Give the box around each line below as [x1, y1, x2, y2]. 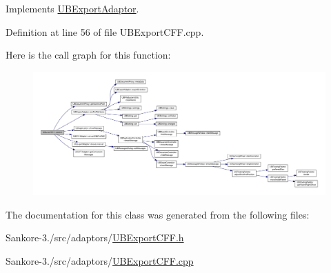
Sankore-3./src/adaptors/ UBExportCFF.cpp [6, 253, 194, 267]
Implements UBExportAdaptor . [6, 1, 139, 15]
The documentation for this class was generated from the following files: [6, 207, 310, 221]
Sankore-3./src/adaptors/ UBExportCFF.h [6, 230, 184, 245]
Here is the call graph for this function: [6, 48, 171, 62]
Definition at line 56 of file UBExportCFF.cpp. [6, 24, 204, 39]
